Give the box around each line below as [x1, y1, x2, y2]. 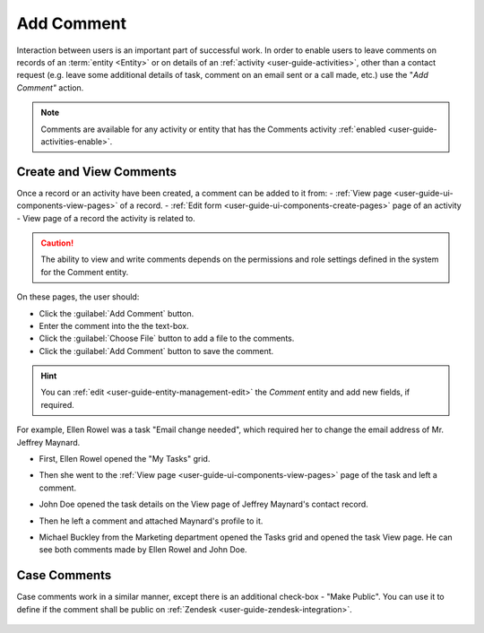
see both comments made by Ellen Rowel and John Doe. [39, 544, 247, 555]
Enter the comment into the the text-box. [39, 320, 189, 331]
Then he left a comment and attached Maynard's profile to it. [39, 516, 264, 526]
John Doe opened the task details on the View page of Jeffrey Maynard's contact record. [39, 499, 369, 510]
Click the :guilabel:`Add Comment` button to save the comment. [39, 345, 274, 356]
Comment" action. [16, 82, 84, 93]
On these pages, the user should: [16, 291, 140, 302]
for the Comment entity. [40, 266, 129, 277]
